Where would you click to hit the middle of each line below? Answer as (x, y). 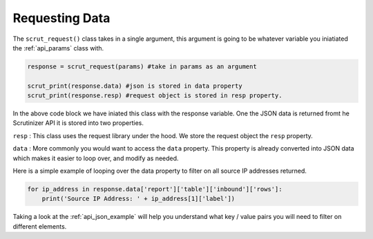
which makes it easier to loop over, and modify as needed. (96, 158)
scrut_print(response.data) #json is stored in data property (135, 86)
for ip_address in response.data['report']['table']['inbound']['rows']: (155, 189)
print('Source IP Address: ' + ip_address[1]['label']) (138, 199)
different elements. (40, 226)
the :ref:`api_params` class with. (58, 48)
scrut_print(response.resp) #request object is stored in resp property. (155, 96)
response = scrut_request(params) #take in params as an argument (142, 66)
